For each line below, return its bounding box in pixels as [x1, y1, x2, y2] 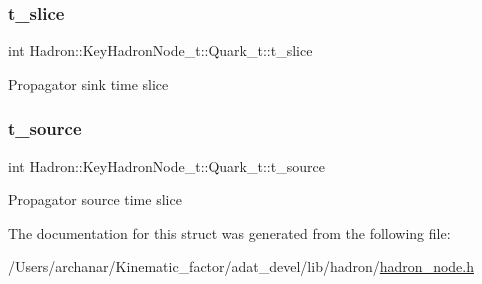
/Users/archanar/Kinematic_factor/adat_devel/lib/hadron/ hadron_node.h [8, 256, 474, 277]
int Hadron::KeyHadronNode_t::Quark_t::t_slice [8, 40, 313, 61]
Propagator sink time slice [8, 73, 169, 94]
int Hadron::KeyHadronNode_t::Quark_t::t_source [8, 155, 325, 176]
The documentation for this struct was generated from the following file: [8, 222, 451, 243]
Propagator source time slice [8, 189, 182, 210]
